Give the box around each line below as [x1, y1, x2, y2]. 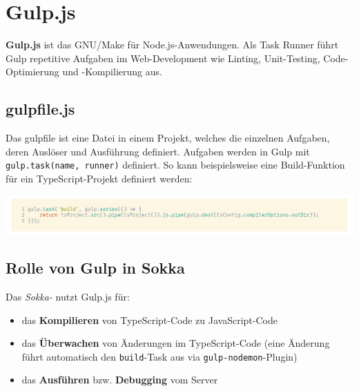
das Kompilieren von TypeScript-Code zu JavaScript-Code [21, 312, 278, 327]
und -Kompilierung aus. [62, 64, 162, 79]
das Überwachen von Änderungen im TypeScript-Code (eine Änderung [21, 336, 330, 350]
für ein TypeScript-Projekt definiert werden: [6, 171, 193, 185]
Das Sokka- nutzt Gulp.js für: [6, 289, 130, 303]
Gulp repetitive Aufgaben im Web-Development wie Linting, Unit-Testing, [6, 50, 320, 65]
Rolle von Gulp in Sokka [6, 257, 185, 278]
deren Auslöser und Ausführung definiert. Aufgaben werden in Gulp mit [6, 144, 310, 158]
